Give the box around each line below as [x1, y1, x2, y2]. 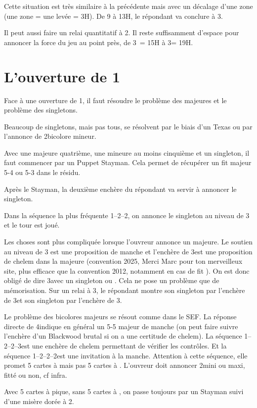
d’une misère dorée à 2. [4, 396, 74, 406]
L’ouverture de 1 [4, 66, 121, 86]
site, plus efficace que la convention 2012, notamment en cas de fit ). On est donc [4, 265, 250, 276]
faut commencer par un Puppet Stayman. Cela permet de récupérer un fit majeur [4, 157, 252, 168]
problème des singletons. [4, 105, 78, 115]
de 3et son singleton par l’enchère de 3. [4, 294, 122, 305]
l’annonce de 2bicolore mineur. [4, 131, 96, 141]
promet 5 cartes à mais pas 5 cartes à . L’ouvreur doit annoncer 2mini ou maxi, [4, 360, 245, 370]
